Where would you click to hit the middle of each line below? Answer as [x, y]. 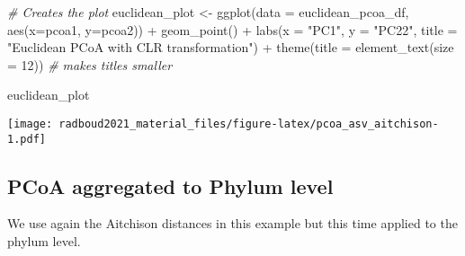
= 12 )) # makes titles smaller [90, 64]
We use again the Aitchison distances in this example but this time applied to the [232, 223]
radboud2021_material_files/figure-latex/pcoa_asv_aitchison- [249, 124]
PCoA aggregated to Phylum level [170, 185]
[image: [30, 124]
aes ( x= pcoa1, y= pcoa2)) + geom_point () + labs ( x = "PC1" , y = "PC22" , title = [232, 29]
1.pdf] [27, 139]
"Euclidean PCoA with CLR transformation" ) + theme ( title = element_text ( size [231, 47]
